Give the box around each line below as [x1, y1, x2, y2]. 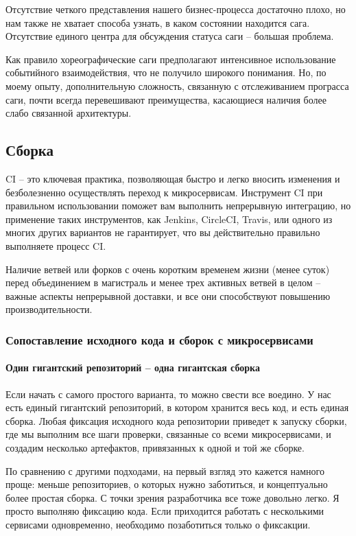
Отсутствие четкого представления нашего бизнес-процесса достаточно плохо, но [5, 2, 346, 16]
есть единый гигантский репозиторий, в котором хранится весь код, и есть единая [5, 400, 349, 415]
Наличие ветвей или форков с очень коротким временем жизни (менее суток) [5, 261, 330, 276]
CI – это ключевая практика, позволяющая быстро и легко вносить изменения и [5, 171, 340, 185]
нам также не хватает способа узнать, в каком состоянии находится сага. [5, 15, 310, 30]
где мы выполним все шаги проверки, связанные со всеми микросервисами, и [5, 427, 331, 441]
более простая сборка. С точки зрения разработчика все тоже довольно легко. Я [5, 490, 340, 504]
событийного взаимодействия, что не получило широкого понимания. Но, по [5, 65, 327, 80]
